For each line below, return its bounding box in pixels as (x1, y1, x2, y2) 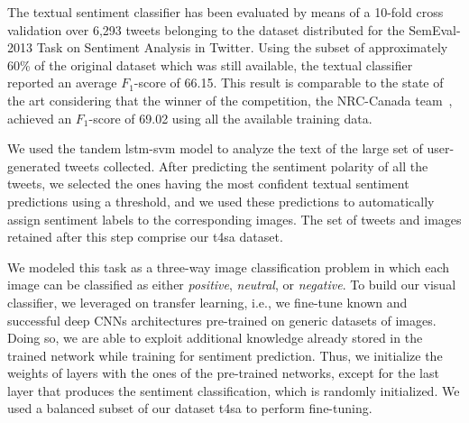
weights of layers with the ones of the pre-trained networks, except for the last (7, 363, 439, 382)
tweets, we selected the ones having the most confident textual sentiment (7, 174, 409, 193)
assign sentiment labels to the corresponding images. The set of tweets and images (7, 209, 462, 228)
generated (7, 156, 61, 175)
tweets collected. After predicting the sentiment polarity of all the (64, 156, 428, 175)
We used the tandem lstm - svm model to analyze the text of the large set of (7, 139, 423, 158)
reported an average (7, 73, 117, 92)
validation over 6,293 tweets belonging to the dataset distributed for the (7, 20, 405, 39)
